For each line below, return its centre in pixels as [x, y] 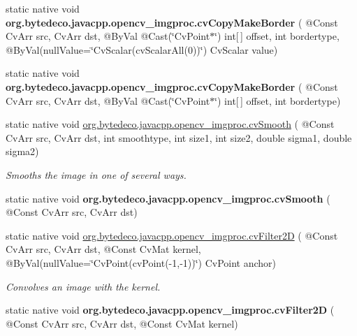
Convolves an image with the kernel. [83, 286]
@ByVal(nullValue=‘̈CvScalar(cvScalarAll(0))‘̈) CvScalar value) [142, 49]
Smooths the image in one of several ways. [96, 174]
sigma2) [22, 151]
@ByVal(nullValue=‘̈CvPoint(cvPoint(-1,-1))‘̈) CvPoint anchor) [141, 262]
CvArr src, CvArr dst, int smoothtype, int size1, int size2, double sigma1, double [179, 137]
